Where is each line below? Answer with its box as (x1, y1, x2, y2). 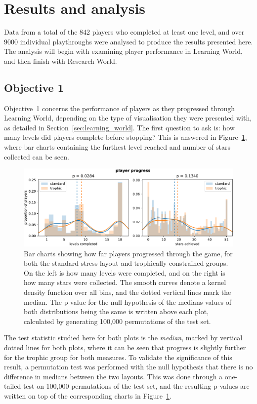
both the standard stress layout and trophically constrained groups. (24, 258, 228, 268)
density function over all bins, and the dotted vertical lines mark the (24, 286, 231, 297)
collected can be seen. (4, 151, 69, 162)
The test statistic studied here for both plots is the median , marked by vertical (4, 332, 243, 343)
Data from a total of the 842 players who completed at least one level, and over (4, 27, 245, 37)
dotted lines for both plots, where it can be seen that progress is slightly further (4, 342, 246, 352)
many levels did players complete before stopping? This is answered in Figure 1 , (4, 132, 247, 142)
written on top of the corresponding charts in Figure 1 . (4, 390, 171, 401)
